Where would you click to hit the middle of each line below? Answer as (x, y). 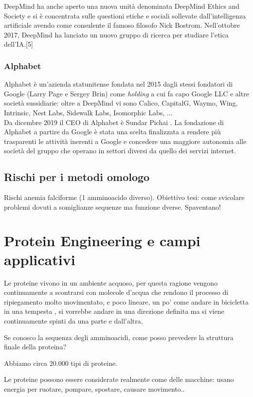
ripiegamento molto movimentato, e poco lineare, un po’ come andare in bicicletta (126, 301)
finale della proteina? (35, 347)
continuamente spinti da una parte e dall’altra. (73, 321)
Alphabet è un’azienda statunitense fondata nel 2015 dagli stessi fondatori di (118, 84)
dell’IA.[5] (18, 44)
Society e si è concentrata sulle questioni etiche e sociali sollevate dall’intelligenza (125, 15)
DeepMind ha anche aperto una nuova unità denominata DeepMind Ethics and (122, 6)
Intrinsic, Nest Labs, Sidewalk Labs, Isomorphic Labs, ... (88, 112)
